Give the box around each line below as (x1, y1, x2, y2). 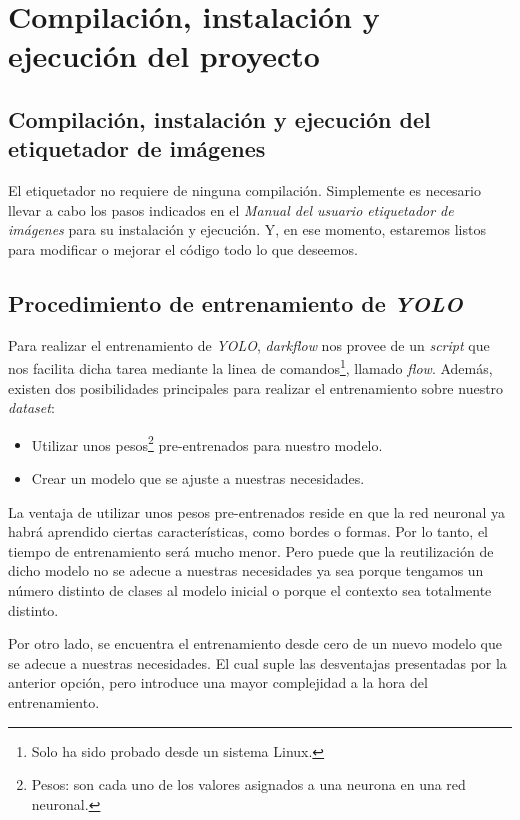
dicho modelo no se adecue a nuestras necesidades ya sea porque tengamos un (8, 560, 484, 581)
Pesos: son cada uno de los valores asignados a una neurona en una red (31, 774, 466, 795)
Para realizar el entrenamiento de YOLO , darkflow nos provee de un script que (8, 334, 490, 355)
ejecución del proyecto (8, 35, 320, 76)
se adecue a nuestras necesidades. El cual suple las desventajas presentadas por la (8, 652, 507, 673)
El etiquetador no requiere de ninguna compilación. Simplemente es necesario (8, 180, 482, 201)
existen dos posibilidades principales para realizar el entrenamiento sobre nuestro (8, 377, 504, 398)
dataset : (8, 397, 55, 418)
